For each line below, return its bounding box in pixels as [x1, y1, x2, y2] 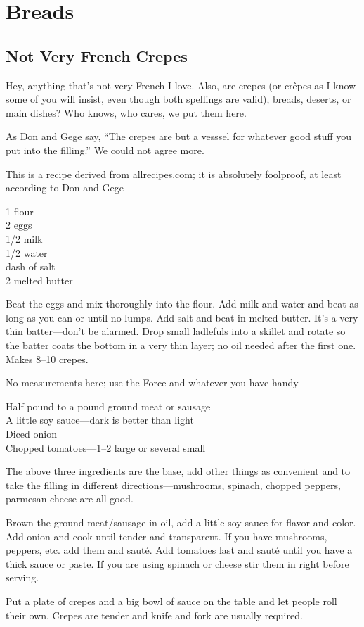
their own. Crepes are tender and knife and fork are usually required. [6, 607, 303, 622]
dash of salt [6, 259, 56, 274]
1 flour [6, 203, 34, 218]
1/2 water [6, 245, 48, 260]
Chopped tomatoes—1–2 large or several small [6, 440, 206, 455]
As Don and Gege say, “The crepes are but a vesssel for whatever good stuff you [6, 129, 352, 144]
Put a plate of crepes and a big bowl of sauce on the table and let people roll [6, 593, 337, 608]
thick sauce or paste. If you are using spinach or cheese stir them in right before [6, 556, 349, 571]
